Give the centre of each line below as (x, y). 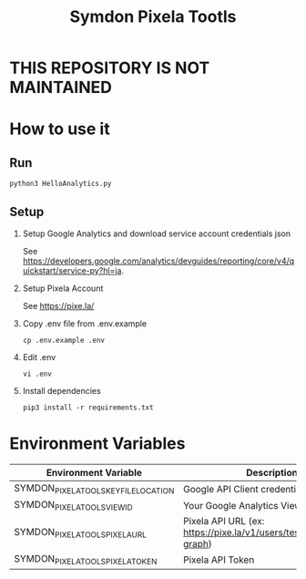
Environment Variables (97, 444)
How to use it (60, 129)
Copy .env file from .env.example (85, 324)
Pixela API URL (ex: (224, 522)
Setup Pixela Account (63, 288)
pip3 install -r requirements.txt (88, 408)
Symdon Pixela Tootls (153, 17)
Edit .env (39, 357)
